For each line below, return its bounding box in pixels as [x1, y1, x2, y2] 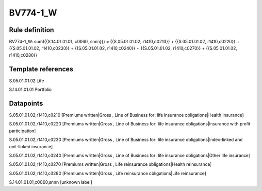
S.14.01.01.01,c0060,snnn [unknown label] [9, 179, 92, 185]
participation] [9, 128, 36, 134]
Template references [9, 65, 74, 73]
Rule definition [9, 26, 54, 34]
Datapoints [9, 99, 43, 107]
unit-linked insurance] [9, 143, 53, 149]
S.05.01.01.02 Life [9, 78, 45, 84]
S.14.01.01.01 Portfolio [9, 87, 52, 92]
